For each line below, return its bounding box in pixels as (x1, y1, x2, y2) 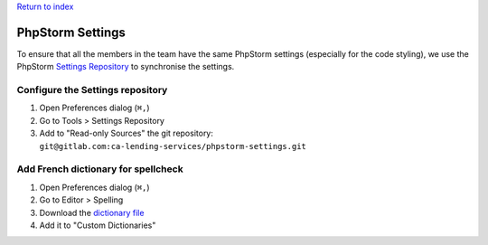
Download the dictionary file (39, 207, 145, 218)
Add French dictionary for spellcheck (16, 163, 184, 175)
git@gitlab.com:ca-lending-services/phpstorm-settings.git (39, 141, 307, 151)
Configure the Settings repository (16, 84, 168, 97)
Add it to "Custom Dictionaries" (39, 220, 156, 231)
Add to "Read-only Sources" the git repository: (39, 127, 214, 139)
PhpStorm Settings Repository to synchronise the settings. (16, 61, 235, 72)
